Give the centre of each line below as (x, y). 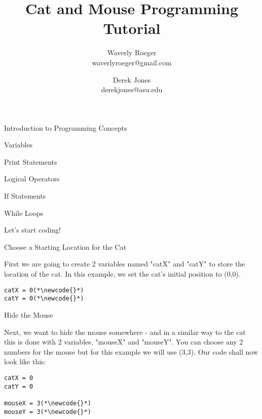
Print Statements (31, 161)
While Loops (24, 213)
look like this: (25, 361)
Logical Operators (32, 179)
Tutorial (132, 28)
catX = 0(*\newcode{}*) (44, 290)
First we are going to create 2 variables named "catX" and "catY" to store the (125, 264)
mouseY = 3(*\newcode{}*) (48, 412)
